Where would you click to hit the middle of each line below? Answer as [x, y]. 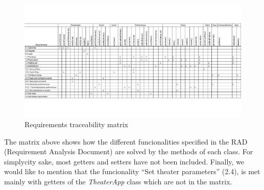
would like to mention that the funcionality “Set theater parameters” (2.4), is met [132, 171]
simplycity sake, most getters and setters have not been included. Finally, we [124, 161]
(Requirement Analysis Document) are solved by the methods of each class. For [129, 151]
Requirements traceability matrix [76, 124]
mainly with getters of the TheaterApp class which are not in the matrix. [118, 182]
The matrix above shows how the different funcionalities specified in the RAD [126, 141]
